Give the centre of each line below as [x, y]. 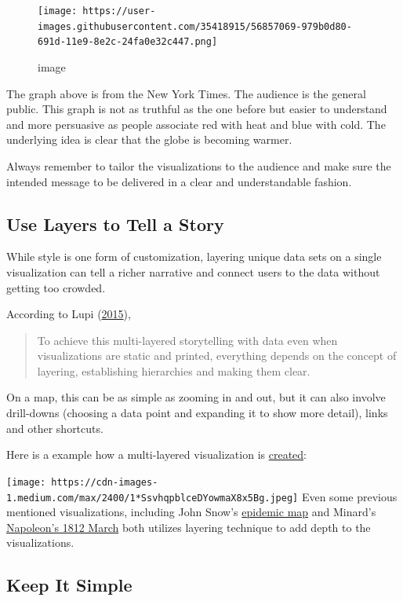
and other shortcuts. [55, 428]
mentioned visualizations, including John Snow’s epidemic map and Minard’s [191, 512]
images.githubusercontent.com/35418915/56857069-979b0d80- [195, 26]
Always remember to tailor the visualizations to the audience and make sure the [199, 165]
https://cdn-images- [105, 482]
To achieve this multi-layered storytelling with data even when [187, 340]
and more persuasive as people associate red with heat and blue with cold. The [196, 124]
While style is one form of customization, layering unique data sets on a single [194, 257]
